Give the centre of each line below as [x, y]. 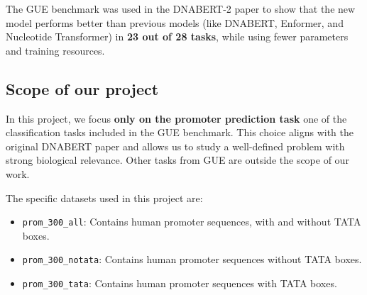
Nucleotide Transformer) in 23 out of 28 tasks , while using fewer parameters [177, 37]
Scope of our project [82, 88]
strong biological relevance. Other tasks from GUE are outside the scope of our [177, 160]
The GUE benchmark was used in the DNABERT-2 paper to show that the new [181, 9]
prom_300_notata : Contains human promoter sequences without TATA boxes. [192, 259]
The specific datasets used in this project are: [104, 197]
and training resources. [55, 50]
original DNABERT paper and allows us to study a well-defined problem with [175, 146]
